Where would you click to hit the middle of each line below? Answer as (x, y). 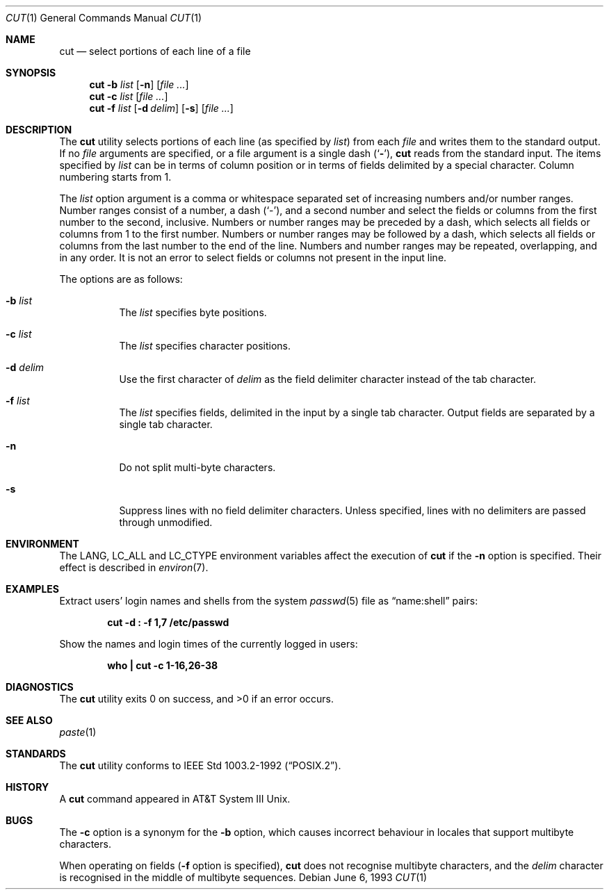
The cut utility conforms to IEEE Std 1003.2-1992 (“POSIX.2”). (200, 765)
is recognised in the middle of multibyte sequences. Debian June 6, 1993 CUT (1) (243, 877)
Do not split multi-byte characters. (197, 467)
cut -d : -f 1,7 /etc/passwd (168, 622)
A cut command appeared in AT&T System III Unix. (175, 799)
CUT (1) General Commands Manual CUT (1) (104, 18)
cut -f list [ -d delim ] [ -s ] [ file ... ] (161, 108)
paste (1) (78, 732)
